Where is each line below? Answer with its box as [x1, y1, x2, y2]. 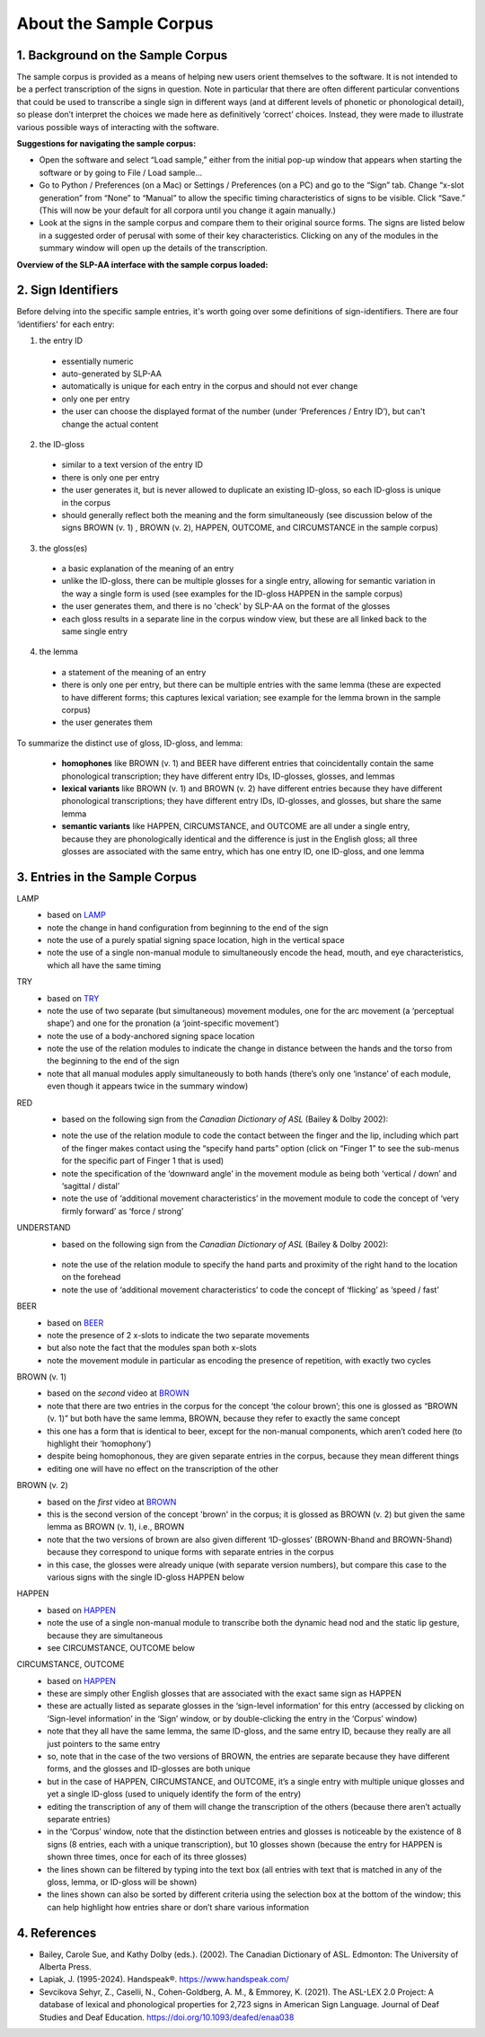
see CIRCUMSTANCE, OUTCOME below [47, 1642, 195, 1653]
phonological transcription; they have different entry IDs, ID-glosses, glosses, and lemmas [61, 771, 395, 781]
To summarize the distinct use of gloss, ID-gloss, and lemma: [16, 737, 243, 748]
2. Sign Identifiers [16, 283, 119, 298]
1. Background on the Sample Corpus [16, 48, 228, 63]
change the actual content [61, 419, 159, 429]
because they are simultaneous [47, 1630, 163, 1641]
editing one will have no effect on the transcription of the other [47, 1463, 278, 1474]
